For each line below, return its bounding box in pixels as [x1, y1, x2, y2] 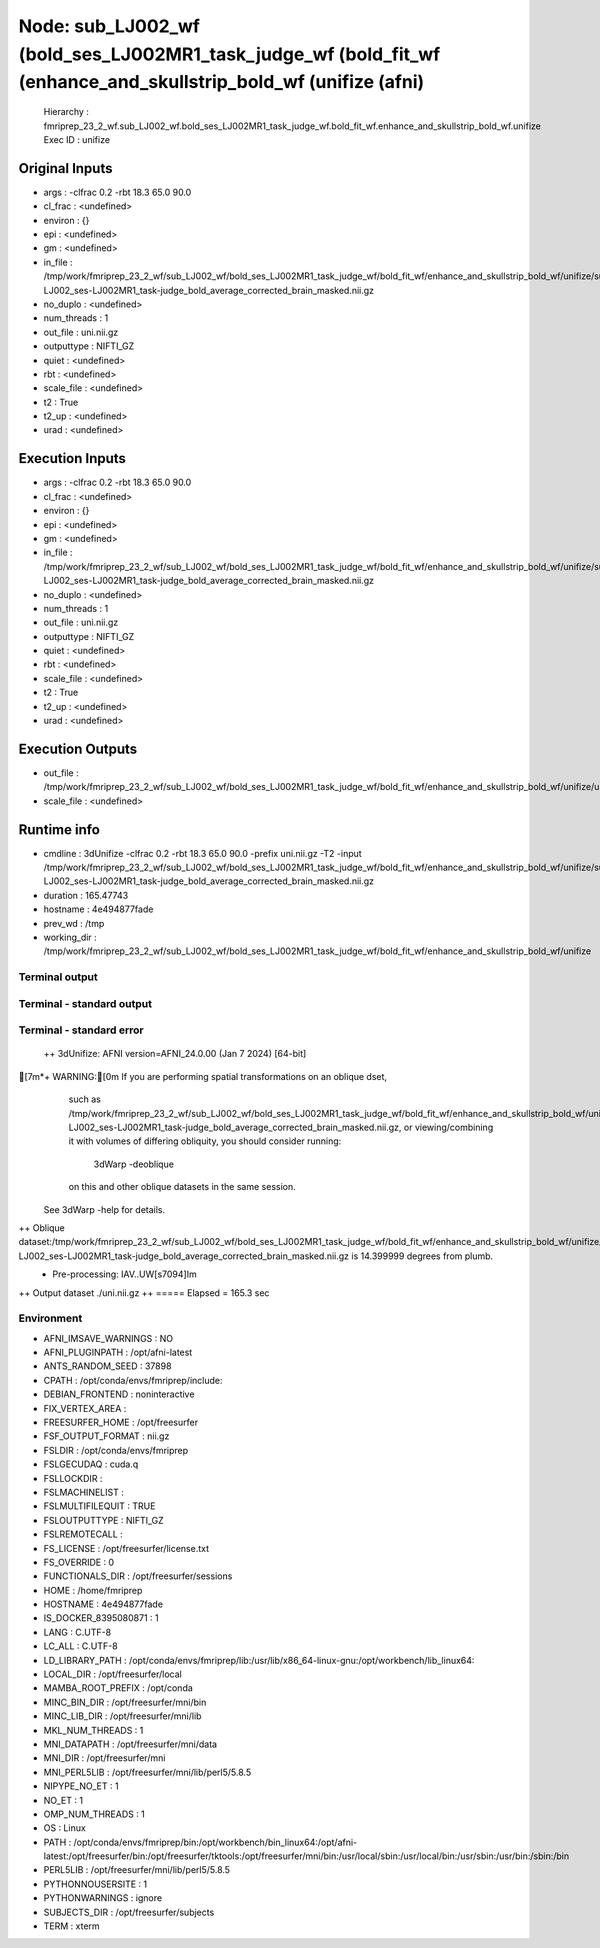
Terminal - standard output [18, 996, 152, 1010]
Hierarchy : [43, 106, 90, 118]
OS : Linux [43, 1822, 87, 1834]
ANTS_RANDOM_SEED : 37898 [43, 1360, 172, 1372]
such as [68, 1093, 102, 1105]
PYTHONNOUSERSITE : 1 [43, 1878, 148, 1890]
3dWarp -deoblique [93, 1158, 175, 1170]
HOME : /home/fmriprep [43, 1584, 143, 1596]
